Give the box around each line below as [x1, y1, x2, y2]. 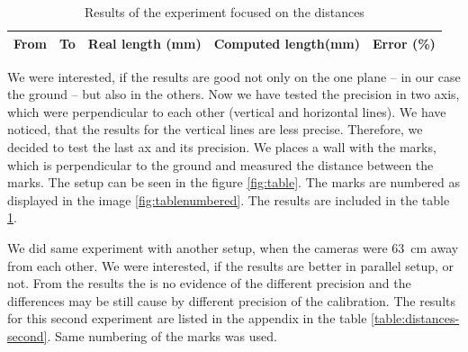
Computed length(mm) [213, 33, 360, 52]
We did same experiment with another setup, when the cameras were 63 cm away [7, 239, 459, 257]
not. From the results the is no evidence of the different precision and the [7, 274, 411, 293]
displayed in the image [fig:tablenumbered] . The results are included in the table [7, 190, 450, 209]
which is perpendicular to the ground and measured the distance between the [7, 155, 434, 174]
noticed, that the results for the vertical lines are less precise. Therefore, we [7, 120, 423, 139]
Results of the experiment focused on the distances [84, 3, 364, 21]
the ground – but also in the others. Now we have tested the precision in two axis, [7, 85, 460, 104]
